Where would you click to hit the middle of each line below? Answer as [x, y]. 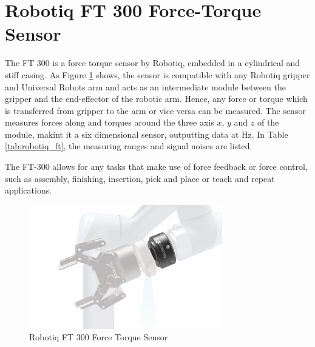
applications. [29, 190]
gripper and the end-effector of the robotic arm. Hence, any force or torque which [156, 99]
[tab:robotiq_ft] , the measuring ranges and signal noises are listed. [129, 146]
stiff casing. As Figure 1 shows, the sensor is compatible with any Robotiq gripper [157, 74]
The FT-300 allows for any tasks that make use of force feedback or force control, [156, 167]
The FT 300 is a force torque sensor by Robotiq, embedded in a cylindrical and [153, 63]
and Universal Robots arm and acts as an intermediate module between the [145, 86]
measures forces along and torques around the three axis [110, 122]
